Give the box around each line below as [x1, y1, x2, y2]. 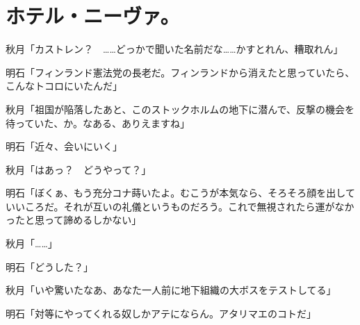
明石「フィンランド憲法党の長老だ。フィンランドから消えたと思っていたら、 [6, 65, 355, 79]
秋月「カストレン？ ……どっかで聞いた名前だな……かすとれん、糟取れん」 [6, 42, 343, 56]
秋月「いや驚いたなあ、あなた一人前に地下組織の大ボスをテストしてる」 [6, 283, 336, 297]
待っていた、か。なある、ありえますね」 [6, 115, 190, 130]
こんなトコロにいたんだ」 [6, 78, 122, 93]
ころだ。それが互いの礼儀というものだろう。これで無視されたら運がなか [24, 199, 354, 213]
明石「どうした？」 [6, 259, 93, 274]
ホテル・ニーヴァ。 [6, 1, 180, 30]
